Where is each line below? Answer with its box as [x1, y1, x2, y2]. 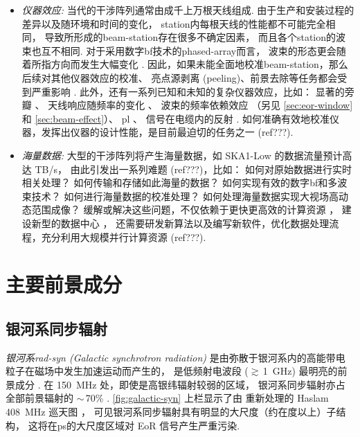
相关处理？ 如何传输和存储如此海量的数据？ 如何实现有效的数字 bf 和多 [21, 175, 338, 190]
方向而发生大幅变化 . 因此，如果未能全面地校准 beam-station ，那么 [51, 57, 348, 71]
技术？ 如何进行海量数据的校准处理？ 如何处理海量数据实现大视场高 [31, 188, 339, 203]
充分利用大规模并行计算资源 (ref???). [41, 229, 206, 244]
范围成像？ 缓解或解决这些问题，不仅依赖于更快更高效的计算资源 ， [31, 202, 339, 217]
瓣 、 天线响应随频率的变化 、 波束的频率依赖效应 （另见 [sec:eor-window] [21, 98, 353, 112]
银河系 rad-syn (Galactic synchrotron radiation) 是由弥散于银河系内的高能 [6, 350, 326, 364]
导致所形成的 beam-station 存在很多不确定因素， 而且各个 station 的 [44, 30, 336, 44]
